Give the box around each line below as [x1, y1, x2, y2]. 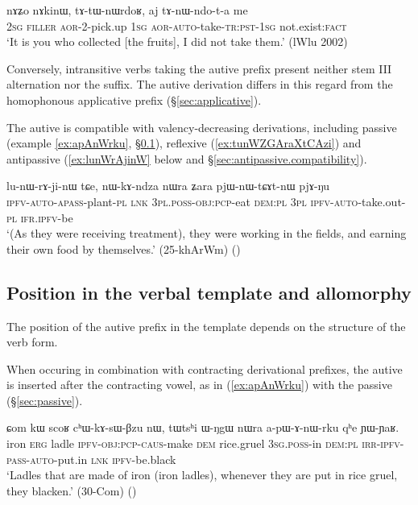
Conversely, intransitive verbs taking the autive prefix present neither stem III [6, 60, 392, 77]
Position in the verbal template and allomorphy [6, 279, 412, 304]
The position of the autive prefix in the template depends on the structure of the [6, 317, 406, 334]
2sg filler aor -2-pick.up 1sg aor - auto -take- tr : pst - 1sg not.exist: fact [6, 17, 347, 34]
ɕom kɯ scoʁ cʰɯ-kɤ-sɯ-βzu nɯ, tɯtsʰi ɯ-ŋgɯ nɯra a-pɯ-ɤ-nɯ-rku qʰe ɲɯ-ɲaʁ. [6, 419, 399, 436]
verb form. [6, 333, 58, 350]
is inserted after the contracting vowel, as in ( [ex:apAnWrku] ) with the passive [6, 376, 392, 393]
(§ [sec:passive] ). [6, 391, 83, 408]
